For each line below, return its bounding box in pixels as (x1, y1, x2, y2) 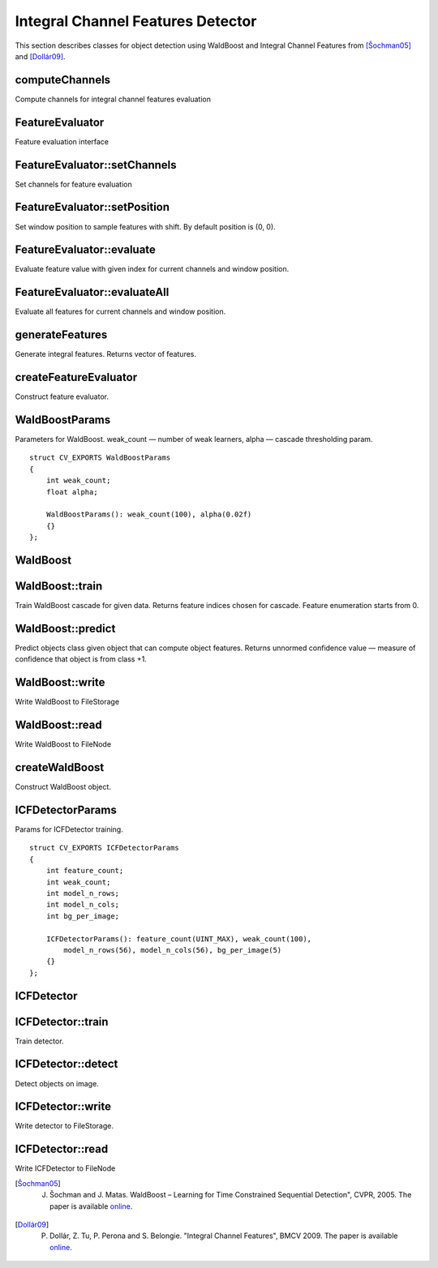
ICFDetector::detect (15, 1057, 118, 1071)
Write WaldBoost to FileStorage (15, 697, 120, 707)
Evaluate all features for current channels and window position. (15, 306, 226, 316)
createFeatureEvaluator (15, 371, 138, 384)
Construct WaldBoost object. (15, 782, 111, 792)
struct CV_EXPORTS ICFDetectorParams (29, 843, 180, 853)
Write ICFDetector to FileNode (15, 1163, 116, 1173)
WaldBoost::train (15, 580, 103, 593)
